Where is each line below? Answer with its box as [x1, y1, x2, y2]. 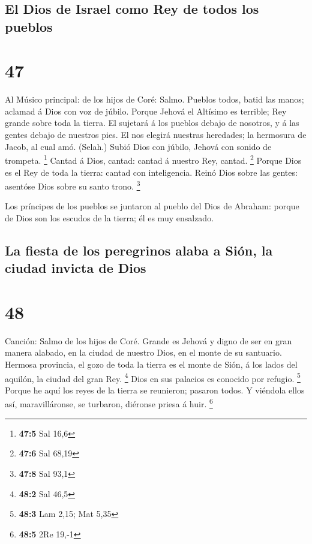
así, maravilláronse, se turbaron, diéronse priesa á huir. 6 [5, 396, 213, 410]
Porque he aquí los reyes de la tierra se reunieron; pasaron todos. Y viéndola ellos [5, 383, 305, 396]
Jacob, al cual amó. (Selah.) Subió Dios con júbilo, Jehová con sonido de [5, 140, 272, 152]
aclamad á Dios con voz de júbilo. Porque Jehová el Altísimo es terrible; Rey [5, 104, 287, 117]
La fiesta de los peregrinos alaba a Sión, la [5, 241, 273, 259]
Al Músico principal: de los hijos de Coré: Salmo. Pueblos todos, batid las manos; [5, 93, 304, 106]
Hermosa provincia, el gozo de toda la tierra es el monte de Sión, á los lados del [5, 358, 298, 371]
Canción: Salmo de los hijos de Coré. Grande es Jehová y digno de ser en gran [5, 334, 292, 347]
